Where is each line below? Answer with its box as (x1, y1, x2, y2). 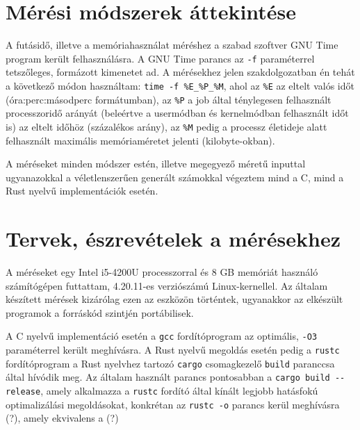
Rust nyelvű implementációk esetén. (6, 183, 158, 198)
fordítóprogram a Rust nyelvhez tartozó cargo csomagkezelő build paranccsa (6, 356, 335, 370)
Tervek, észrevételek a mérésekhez (6, 224, 341, 253)
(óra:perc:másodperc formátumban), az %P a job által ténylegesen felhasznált (6, 92, 332, 106)
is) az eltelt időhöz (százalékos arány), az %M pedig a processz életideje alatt (6, 119, 327, 133)
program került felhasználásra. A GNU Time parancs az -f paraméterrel (6, 51, 315, 65)
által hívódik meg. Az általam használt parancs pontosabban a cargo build (6, 370, 330, 384)
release (6, 387, 41, 397)
